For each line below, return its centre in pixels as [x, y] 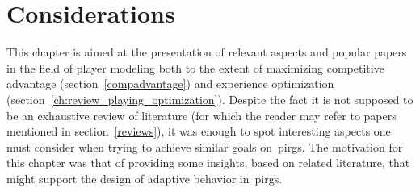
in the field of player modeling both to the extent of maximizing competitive [195, 67]
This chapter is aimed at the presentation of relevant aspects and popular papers [207, 52]
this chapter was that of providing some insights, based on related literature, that [208, 163]
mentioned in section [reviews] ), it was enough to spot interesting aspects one [199, 131]
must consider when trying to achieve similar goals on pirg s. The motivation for [205, 146]
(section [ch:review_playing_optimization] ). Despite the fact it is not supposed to [210, 99]
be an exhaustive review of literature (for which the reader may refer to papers [202, 115]
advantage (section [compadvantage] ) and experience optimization [170, 83]
